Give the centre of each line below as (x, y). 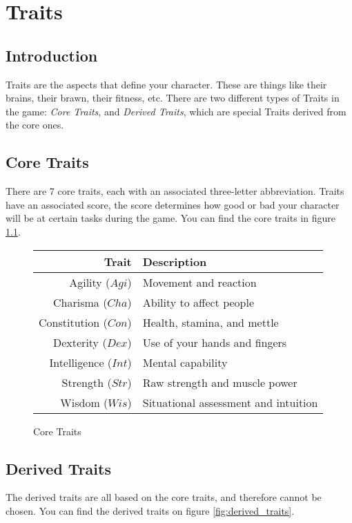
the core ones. (35, 125)
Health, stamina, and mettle (211, 322)
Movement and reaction (199, 282)
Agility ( (90, 282)
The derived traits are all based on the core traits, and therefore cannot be (164, 497)
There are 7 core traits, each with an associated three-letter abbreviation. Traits (175, 191)
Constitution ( (73, 322)
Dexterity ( (80, 342)
